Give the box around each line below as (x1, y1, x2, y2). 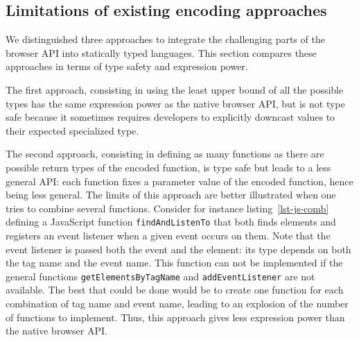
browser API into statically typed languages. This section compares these (6, 45, 317, 60)
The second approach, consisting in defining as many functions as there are (6, 146, 324, 161)
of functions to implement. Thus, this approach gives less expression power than (6, 309, 345, 324)
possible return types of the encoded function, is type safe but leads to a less (6, 160, 331, 174)
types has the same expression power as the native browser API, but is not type (6, 96, 345, 110)
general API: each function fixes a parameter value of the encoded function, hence (6, 173, 353, 188)
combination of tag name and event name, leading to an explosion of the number (6, 296, 349, 311)
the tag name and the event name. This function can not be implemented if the (6, 255, 343, 270)
